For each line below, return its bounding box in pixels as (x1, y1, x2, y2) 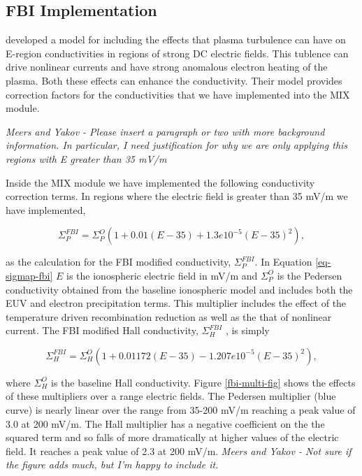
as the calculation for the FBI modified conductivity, (6, 254, 231, 269)
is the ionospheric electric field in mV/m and (66, 268, 258, 282)
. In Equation (254, 254, 312, 269)
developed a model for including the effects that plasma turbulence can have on (6, 32, 346, 47)
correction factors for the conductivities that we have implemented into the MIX (6, 87, 350, 101)
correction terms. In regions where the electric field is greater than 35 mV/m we (6, 189, 348, 203)
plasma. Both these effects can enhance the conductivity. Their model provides (6, 73, 342, 87)
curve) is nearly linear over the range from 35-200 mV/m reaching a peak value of (6, 403, 356, 417)
